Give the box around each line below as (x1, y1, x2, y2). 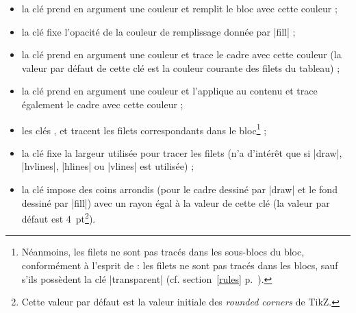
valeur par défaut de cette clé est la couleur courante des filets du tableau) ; (21, 60, 340, 75)
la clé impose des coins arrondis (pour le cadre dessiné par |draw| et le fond (21, 182, 338, 196)
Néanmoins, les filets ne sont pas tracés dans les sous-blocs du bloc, (21, 245, 305, 259)
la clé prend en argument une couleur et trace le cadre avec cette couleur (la (21, 47, 342, 62)
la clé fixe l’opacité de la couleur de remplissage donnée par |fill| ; (21, 24, 296, 38)
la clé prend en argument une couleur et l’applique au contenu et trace (21, 84, 318, 98)
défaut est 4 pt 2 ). (21, 210, 96, 225)
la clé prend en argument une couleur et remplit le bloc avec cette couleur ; (21, 1, 338, 15)
